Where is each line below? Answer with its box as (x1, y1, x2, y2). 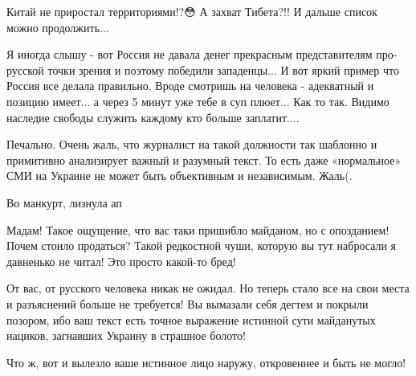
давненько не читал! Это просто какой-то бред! (6, 252, 236, 269)
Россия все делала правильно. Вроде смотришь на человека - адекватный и (6, 77, 374, 94)
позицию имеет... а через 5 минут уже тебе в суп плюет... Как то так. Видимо (6, 92, 389, 109)
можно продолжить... (6, 18, 109, 35)
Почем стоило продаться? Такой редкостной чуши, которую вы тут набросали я (6, 237, 397, 254)
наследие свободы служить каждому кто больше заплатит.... (6, 108, 300, 125)
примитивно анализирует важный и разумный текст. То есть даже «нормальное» (6, 151, 402, 168)
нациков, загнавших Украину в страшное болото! (6, 327, 246, 344)
